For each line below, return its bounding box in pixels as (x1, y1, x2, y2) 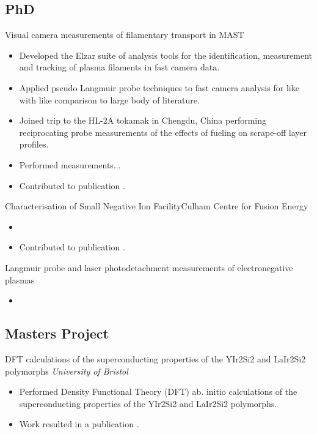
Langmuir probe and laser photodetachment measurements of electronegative (5, 261, 293, 274)
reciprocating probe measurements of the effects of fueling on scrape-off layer (19, 125, 307, 138)
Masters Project (5, 324, 109, 343)
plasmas (5, 273, 35, 286)
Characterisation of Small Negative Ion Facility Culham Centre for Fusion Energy (5, 200, 308, 212)
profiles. (19, 138, 49, 151)
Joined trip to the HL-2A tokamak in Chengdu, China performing (19, 114, 267, 127)
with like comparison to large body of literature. (19, 93, 200, 106)
